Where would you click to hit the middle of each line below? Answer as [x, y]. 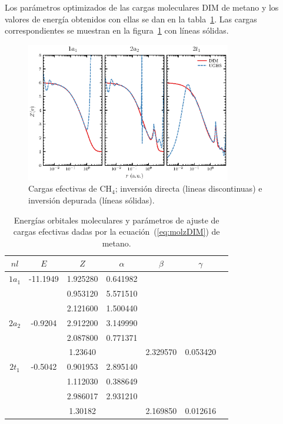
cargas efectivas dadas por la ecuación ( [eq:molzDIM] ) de [116, 231]
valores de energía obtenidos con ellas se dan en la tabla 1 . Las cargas [131, 19]
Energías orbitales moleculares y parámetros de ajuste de [116, 220]
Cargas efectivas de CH [70, 188]
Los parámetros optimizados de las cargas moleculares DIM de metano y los [142, 7]
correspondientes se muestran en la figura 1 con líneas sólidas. [117, 30]
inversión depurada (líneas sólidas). [91, 200]
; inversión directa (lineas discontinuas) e [189, 188]
